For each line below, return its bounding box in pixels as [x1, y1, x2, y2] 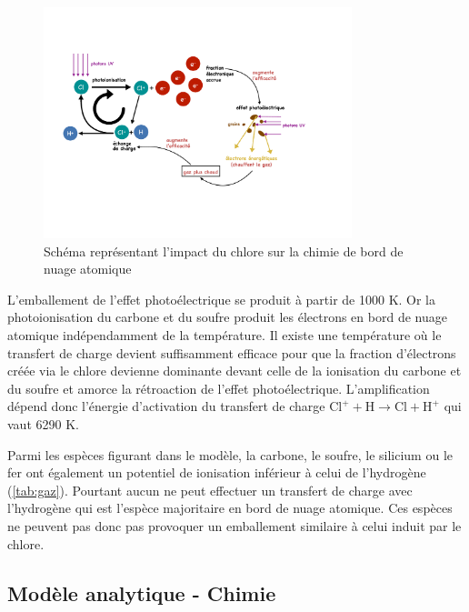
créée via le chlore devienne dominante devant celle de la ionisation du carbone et [7, 361, 462, 380]
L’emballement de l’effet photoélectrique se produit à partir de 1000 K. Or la [7, 289, 436, 308]
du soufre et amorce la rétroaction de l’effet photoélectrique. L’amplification [7, 378, 430, 397]
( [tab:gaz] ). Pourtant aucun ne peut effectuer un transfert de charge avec [7, 480, 413, 499]
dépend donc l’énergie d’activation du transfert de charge [7, 396, 325, 416]
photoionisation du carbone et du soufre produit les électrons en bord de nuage [7, 307, 447, 326]
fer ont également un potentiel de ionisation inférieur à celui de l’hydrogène [7, 463, 426, 482]
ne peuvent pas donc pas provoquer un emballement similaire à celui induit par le [7, 516, 462, 535]
